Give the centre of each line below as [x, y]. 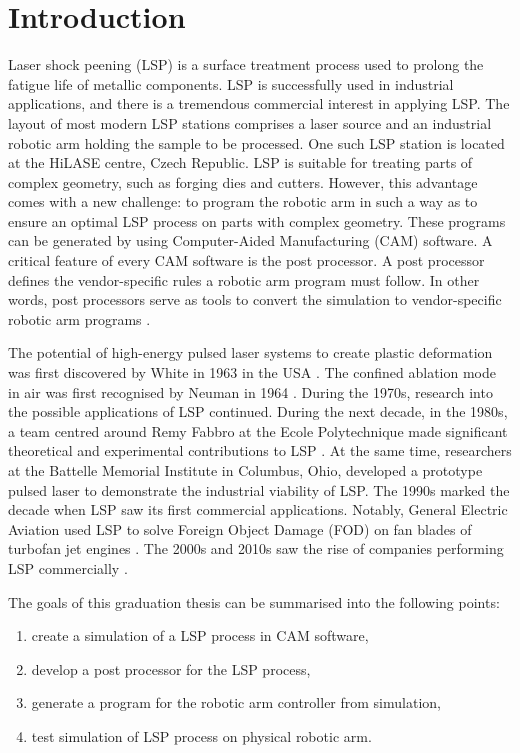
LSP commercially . [68, 567]
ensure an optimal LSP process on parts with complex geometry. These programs [257, 220]
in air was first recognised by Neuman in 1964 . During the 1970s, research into [250, 391]
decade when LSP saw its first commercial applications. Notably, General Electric [258, 509]
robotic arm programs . [79, 318]
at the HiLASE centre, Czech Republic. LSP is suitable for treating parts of [240, 162]
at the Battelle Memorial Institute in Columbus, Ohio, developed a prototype [245, 470]
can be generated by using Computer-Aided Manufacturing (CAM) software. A [250, 240]
